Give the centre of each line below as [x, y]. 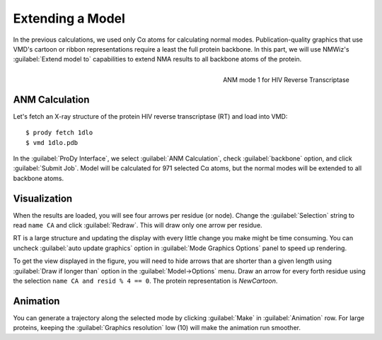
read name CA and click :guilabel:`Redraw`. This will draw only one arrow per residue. [138, 225]
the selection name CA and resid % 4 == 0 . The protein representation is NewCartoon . [145, 281]
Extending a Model [69, 18]
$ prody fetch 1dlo [59, 133]
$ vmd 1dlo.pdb [52, 142]
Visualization [43, 198]
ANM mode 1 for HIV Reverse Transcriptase [286, 80]
